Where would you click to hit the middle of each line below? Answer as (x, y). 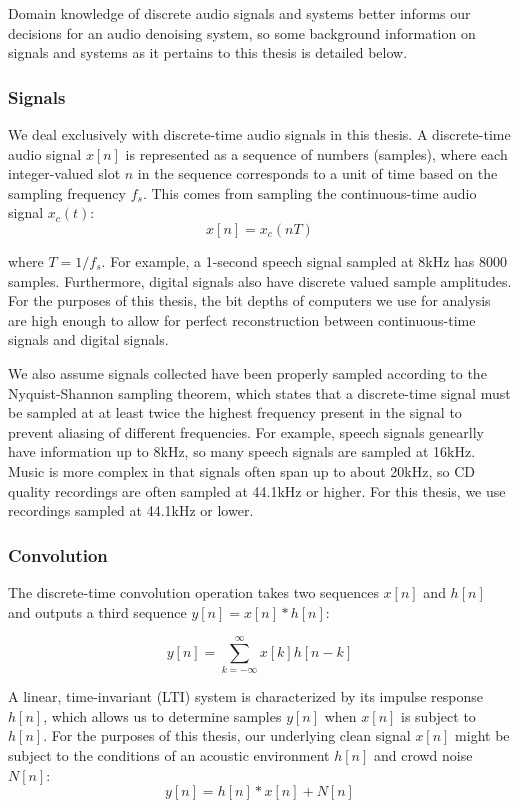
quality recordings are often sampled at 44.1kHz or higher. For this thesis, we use (257, 490)
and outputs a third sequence (97, 611)
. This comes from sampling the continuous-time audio (309, 192)
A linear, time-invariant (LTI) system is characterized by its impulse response (245, 696)
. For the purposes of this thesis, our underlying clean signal (227, 735)
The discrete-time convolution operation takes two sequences (193, 591)
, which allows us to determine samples (162, 715)
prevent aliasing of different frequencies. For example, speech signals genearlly (246, 431)
